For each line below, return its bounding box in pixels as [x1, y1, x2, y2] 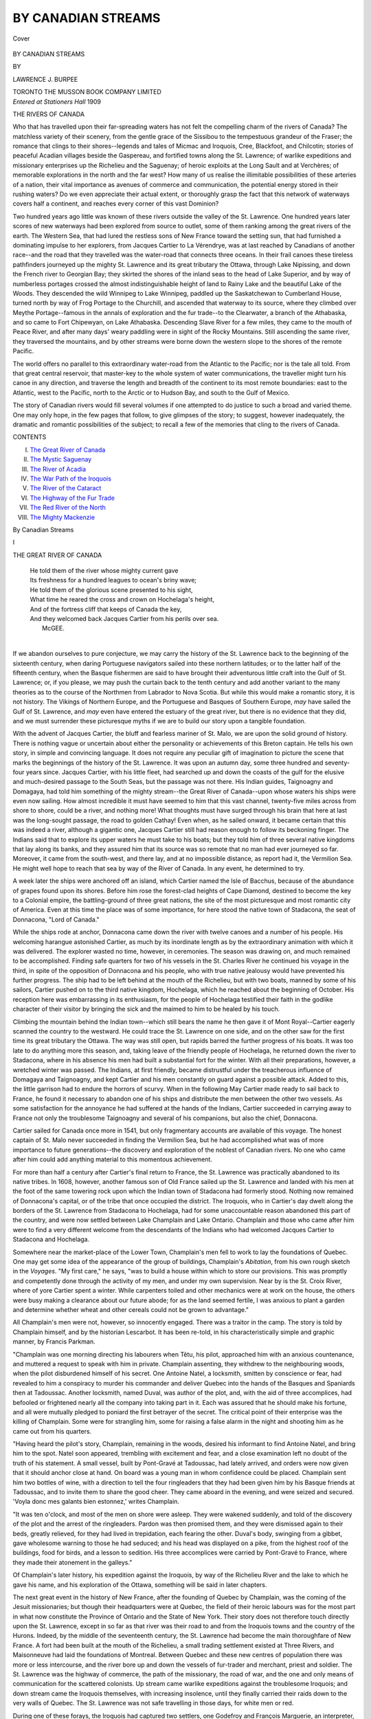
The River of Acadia [30, 465, 86, 473]
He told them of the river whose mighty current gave [30, 567, 179, 575]
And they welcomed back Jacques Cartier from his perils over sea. [30, 615, 219, 623]
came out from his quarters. [12, 1427, 92, 1435]
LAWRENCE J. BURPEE [12, 75, 78, 83]
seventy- [324, 758, 350, 767]
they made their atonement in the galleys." [12, 1558, 133, 1566]
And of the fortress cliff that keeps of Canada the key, [30, 605, 182, 613]
